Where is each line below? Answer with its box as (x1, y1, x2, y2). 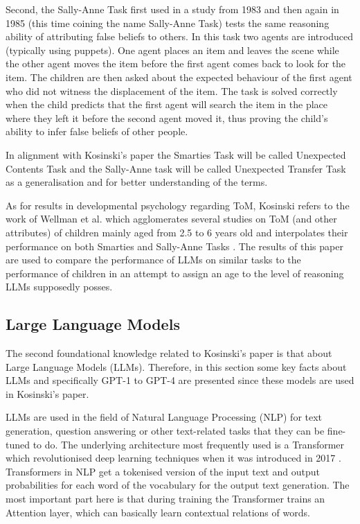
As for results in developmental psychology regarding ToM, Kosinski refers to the (6, 198, 350, 212)
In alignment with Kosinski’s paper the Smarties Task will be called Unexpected (6, 147, 346, 161)
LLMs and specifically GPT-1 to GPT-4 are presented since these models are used (6, 373, 354, 387)
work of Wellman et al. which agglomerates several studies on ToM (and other (6, 211, 337, 226)
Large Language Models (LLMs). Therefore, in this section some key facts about (6, 359, 347, 374)
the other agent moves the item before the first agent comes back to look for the (6, 56, 346, 71)
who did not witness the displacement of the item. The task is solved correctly (6, 83, 338, 98)
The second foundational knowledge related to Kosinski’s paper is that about (6, 346, 332, 360)
